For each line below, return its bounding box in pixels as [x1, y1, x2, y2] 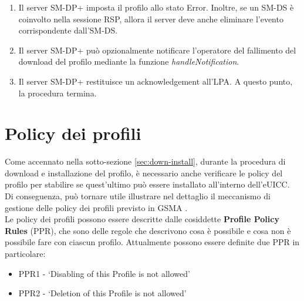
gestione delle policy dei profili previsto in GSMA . [5, 201, 188, 213]
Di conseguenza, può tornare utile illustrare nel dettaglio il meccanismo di [5, 190, 271, 202]
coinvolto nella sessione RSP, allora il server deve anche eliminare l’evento [18, 12, 283, 25]
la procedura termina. [18, 86, 97, 99]
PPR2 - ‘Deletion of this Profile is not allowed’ [18, 287, 187, 299]
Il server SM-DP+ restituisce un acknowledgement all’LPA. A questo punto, [18, 75, 293, 87]
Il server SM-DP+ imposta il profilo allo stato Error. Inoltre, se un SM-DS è [18, 1, 294, 13]
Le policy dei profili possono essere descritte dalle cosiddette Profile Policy [5, 213, 279, 225]
